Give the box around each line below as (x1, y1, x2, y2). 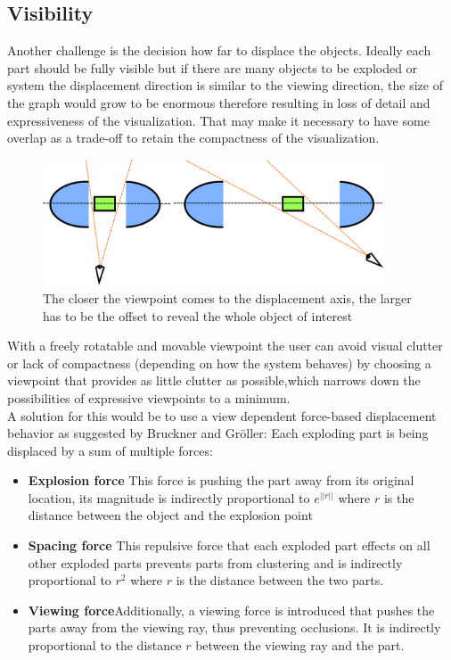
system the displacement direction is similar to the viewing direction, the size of (7, 76, 443, 95)
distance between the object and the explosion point (28, 506, 313, 524)
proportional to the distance (28, 636, 182, 655)
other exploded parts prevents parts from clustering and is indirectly (28, 553, 403, 572)
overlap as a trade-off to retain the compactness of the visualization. (7, 128, 380, 147)
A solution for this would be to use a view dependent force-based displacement (7, 406, 437, 425)
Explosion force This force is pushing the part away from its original (28, 471, 414, 490)
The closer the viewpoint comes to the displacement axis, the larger (43, 288, 412, 307)
